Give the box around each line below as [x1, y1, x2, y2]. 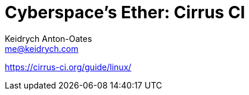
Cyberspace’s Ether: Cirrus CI [5, 2, 245, 22]
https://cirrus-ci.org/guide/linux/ [5, 61, 132, 72]
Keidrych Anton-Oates [5, 33, 92, 44]
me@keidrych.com [5, 43, 79, 54]
